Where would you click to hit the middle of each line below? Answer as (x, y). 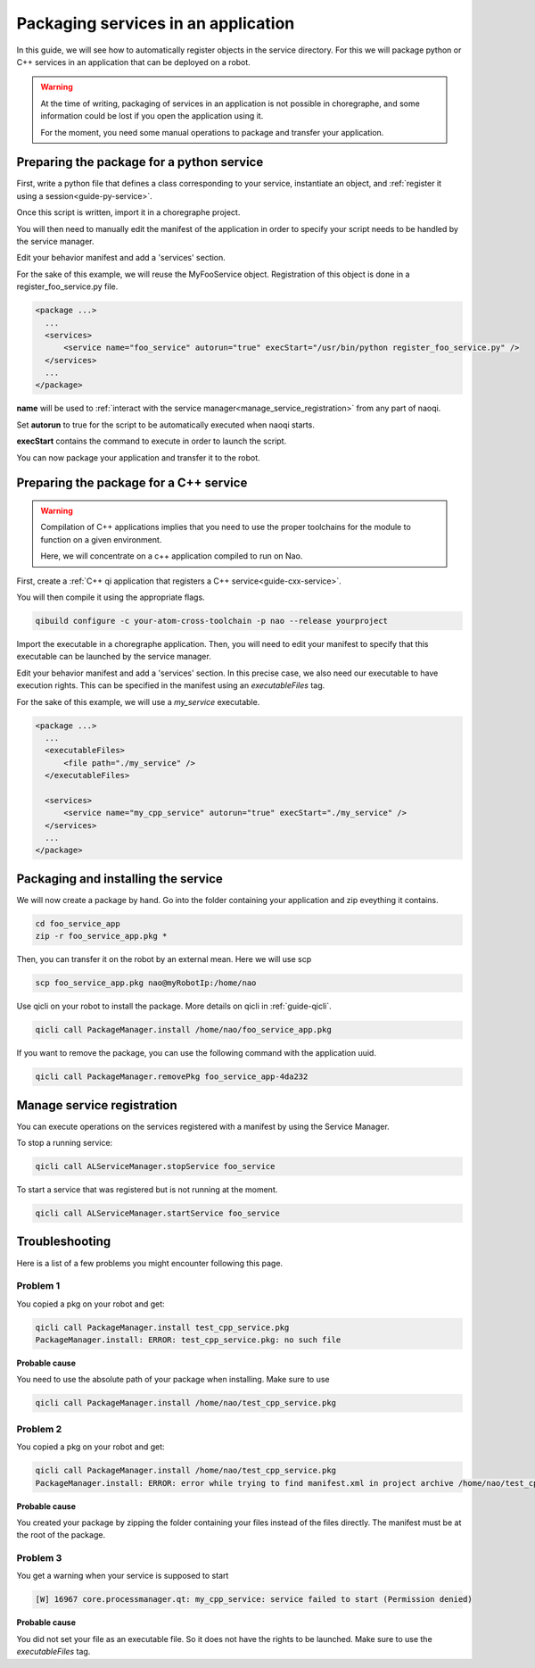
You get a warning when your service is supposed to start (123, 1576)
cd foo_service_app (78, 923)
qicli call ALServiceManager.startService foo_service (157, 1213)
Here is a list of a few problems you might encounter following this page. (150, 1263)
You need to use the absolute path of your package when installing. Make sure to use (173, 1380)
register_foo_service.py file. (67, 286)
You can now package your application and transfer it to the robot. (138, 457)
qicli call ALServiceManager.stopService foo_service (155, 1166)
